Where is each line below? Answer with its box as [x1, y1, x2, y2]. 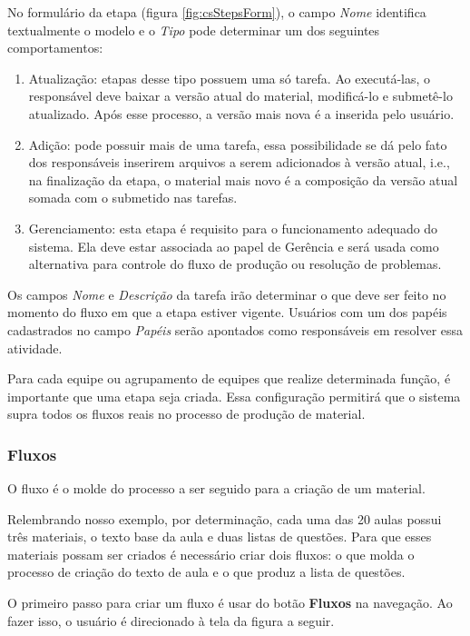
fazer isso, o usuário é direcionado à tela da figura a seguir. [7, 611, 335, 630]
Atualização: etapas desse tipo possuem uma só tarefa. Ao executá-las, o [28, 68, 431, 87]
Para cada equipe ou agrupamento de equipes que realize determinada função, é [7, 369, 451, 388]
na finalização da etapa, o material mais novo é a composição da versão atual [28, 170, 458, 189]
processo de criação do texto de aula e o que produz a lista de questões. [7, 562, 406, 581]
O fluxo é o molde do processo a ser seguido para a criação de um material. [7, 479, 426, 498]
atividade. [7, 338, 63, 357]
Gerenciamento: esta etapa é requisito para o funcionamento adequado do [28, 218, 438, 237]
